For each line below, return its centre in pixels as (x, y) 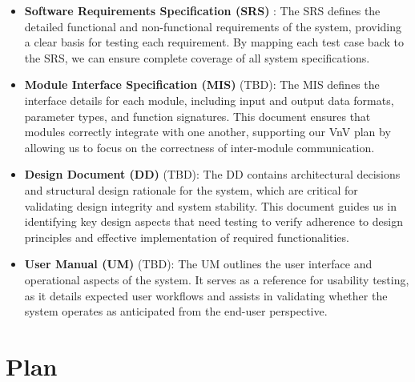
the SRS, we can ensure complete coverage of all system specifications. (197, 57)
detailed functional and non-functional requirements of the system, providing (213, 26)
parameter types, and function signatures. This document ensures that (197, 116)
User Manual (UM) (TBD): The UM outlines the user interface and (198, 264)
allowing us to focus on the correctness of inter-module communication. (199, 147)
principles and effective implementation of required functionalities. (187, 237)
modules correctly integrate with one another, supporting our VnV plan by (207, 132)
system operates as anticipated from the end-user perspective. (176, 311)
